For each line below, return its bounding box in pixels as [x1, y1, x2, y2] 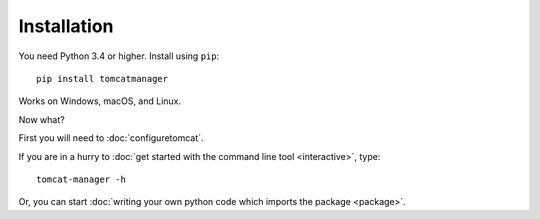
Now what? [18, 113, 65, 125]
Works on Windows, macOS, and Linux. [18, 95, 182, 107]
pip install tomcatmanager [36, 73, 169, 84]
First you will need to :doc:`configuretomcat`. [18, 132, 204, 144]
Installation [18, 15, 114, 37]
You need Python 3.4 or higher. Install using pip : [18, 50, 220, 62]
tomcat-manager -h [36, 173, 127, 185]
